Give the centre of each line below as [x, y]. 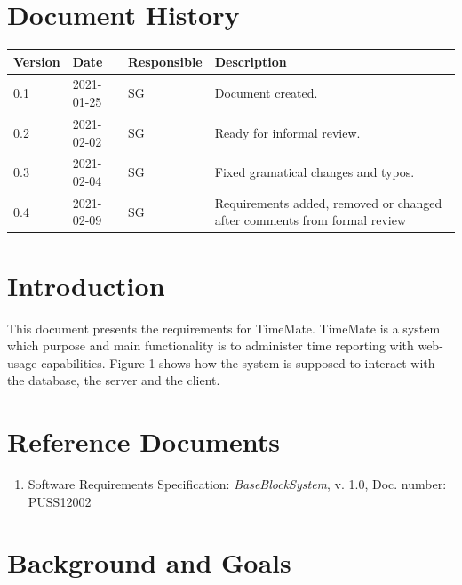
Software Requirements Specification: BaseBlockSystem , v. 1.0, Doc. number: [237, 484]
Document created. [266, 93]
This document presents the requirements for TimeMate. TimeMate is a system [224, 328]
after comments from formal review [310, 220]
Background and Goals [149, 562]
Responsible [165, 61]
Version [37, 61]
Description [251, 61]
